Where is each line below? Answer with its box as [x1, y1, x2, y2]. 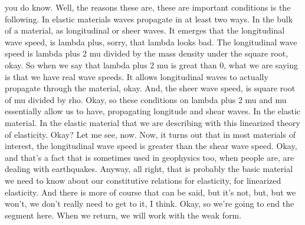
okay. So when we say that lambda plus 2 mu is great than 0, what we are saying [5, 58, 298, 71]
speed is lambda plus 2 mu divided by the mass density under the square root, [5, 47, 288, 59]
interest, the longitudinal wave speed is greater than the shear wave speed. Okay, [5, 140, 297, 152]
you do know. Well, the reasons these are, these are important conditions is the [5, 1, 291, 13]
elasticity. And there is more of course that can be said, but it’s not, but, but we [5, 186, 296, 198]
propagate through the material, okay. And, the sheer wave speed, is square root [5, 82, 296, 94]
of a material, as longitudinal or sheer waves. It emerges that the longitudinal [5, 24, 285, 37]
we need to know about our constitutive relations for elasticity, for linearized [5, 174, 281, 186]
